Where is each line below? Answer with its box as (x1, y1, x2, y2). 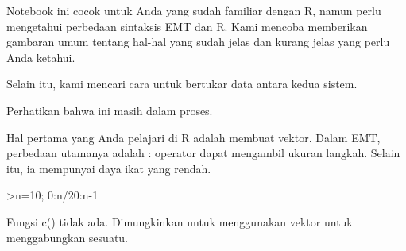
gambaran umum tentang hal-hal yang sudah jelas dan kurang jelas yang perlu (6, 33, 390, 50)
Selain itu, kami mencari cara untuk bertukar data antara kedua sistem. (6, 75, 358, 92)
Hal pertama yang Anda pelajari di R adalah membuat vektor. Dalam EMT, (6, 129, 381, 145)
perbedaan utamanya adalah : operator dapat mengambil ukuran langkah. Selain (6, 145, 400, 161)
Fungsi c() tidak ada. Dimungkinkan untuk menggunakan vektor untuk (6, 213, 353, 230)
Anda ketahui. (6, 48, 75, 65)
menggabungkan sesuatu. (6, 229, 129, 245)
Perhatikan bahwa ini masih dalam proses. (6, 102, 213, 118)
